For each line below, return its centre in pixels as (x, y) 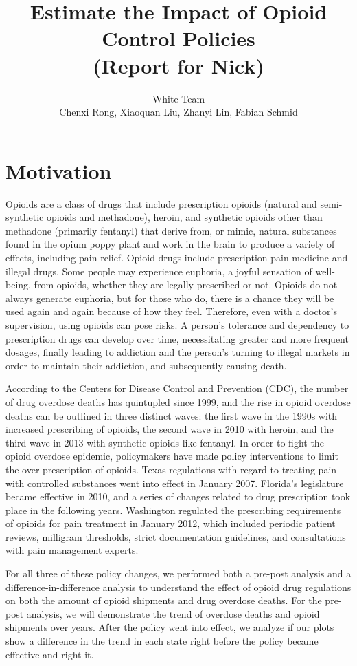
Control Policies (178, 38)
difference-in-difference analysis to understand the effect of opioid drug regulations (178, 587)
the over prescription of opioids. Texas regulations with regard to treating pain (171, 469)
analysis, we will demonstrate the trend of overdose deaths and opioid (173, 613)
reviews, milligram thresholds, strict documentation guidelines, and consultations (176, 536)
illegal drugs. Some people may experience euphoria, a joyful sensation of (159, 271)
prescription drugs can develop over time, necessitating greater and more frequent (177, 338)
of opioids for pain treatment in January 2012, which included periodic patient (171, 523)
